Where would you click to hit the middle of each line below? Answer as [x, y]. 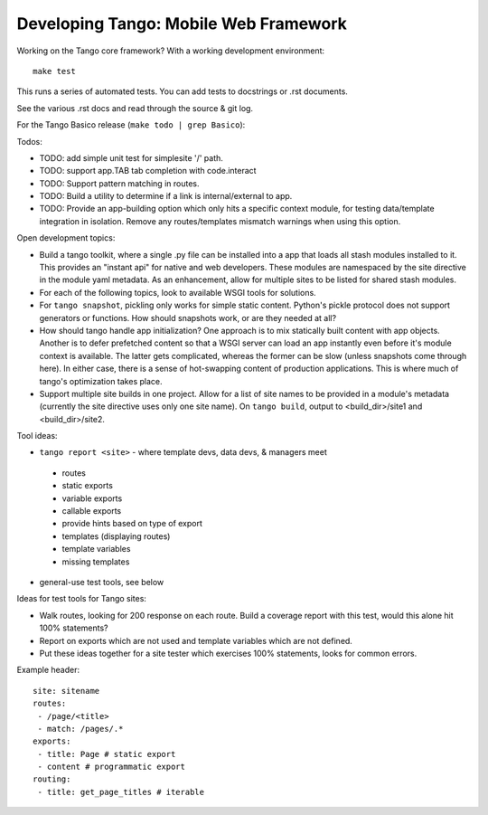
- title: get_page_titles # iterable [121, 792]
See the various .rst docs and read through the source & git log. [135, 108]
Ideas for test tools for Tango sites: [81, 599]
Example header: [48, 670]
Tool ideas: [37, 436]
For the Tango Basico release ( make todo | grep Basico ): [131, 125]
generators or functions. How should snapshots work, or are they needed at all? [188, 317]
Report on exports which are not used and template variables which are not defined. [196, 640]
